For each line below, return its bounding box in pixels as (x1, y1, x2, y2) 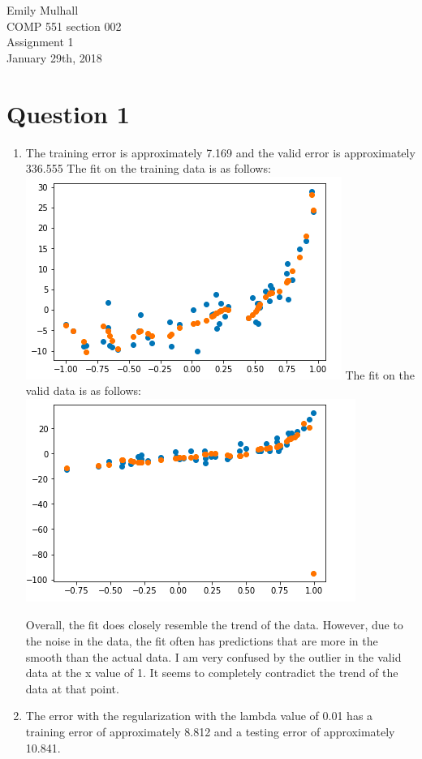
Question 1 (6, 96, 130, 130)
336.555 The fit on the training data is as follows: (25, 160, 271, 177)
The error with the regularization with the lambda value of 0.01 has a (25, 707, 373, 724)
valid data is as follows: (25, 382, 141, 399)
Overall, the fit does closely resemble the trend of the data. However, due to (25, 616, 403, 633)
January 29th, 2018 (6, 49, 102, 66)
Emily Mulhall (6, 2, 79, 18)
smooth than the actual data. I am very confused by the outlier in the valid (25, 648, 402, 665)
